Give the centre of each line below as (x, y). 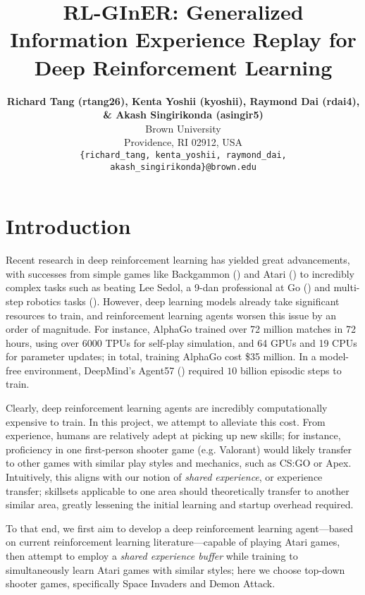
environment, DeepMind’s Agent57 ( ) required (124, 370)
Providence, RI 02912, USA (183, 142)
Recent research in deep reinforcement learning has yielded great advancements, (178, 260)
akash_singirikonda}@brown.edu (183, 167)
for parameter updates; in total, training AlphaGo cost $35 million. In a (161, 356)
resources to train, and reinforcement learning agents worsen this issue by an (171, 315)
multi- (347, 287)
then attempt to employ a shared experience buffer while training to (152, 556)
